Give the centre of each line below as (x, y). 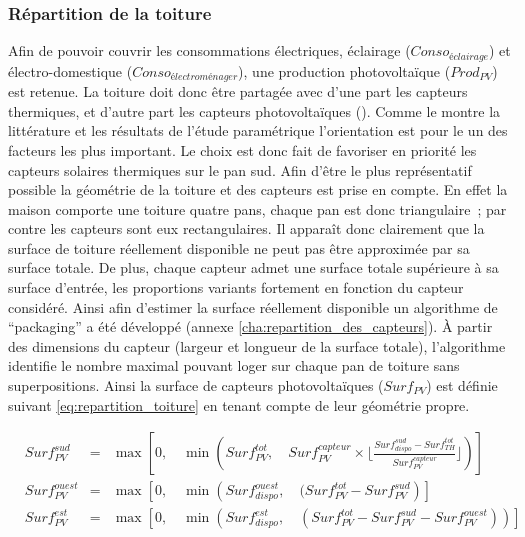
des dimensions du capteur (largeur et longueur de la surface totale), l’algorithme (257, 345)
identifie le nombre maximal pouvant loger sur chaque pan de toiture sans (234, 365)
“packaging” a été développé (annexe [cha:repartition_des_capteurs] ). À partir (250, 326)
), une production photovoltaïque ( (344, 70)
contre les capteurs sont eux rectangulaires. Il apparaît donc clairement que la (246, 228)
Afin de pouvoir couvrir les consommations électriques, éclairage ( (209, 50)
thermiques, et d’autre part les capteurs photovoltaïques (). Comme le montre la (254, 110)
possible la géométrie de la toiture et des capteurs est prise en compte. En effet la (258, 189)
